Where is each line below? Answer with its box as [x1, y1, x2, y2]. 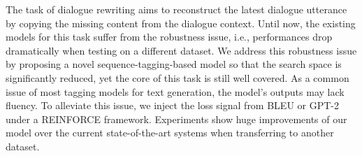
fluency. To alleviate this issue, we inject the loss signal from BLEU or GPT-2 [6, 98, 339, 113]
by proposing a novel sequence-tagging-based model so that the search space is [6, 57, 342, 71]
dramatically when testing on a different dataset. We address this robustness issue [6, 43, 357, 57]
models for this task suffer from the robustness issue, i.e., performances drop [6, 29, 333, 44]
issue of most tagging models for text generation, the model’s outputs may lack [6, 84, 345, 99]
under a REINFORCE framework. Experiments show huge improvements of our [6, 111, 347, 126]
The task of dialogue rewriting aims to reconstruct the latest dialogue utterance [6, 2, 347, 16]
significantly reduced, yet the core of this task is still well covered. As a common [6, 70, 349, 85]
